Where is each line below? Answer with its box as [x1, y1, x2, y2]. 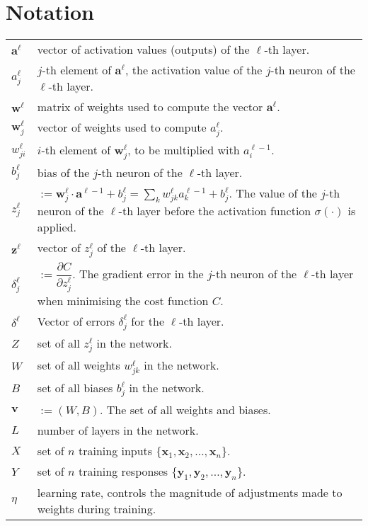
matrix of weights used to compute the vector [37, 98, 263, 115]
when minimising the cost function [37, 292, 209, 309]
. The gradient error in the [72, 265, 204, 282]
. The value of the [229, 184, 317, 201]
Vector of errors [37, 312, 115, 329]
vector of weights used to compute [37, 119, 207, 136]
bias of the [37, 164, 90, 181]
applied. [37, 219, 76, 236]
